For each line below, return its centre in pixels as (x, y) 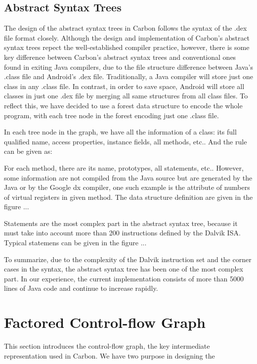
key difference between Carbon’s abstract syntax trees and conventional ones (120, 57)
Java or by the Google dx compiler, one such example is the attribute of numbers (127, 187)
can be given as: (28, 151)
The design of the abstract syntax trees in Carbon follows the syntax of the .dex (126, 28)
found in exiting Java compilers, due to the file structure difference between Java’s (128, 67)
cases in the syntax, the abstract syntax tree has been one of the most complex (124, 269)
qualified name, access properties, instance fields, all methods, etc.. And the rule (126, 141)
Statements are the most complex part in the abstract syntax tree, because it (121, 223)
